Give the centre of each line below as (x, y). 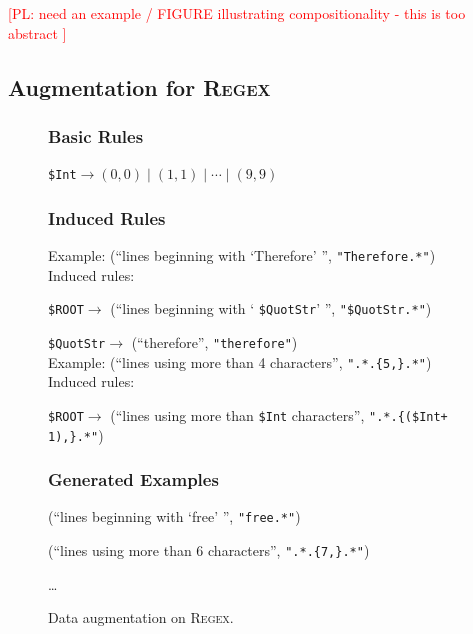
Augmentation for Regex (139, 86)
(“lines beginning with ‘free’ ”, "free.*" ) (174, 516)
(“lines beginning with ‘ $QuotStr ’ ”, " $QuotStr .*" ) (271, 308)
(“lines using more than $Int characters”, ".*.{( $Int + (279, 414)
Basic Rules (96, 135)
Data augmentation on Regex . (141, 617)
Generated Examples (133, 479)
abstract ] (37, 32)
